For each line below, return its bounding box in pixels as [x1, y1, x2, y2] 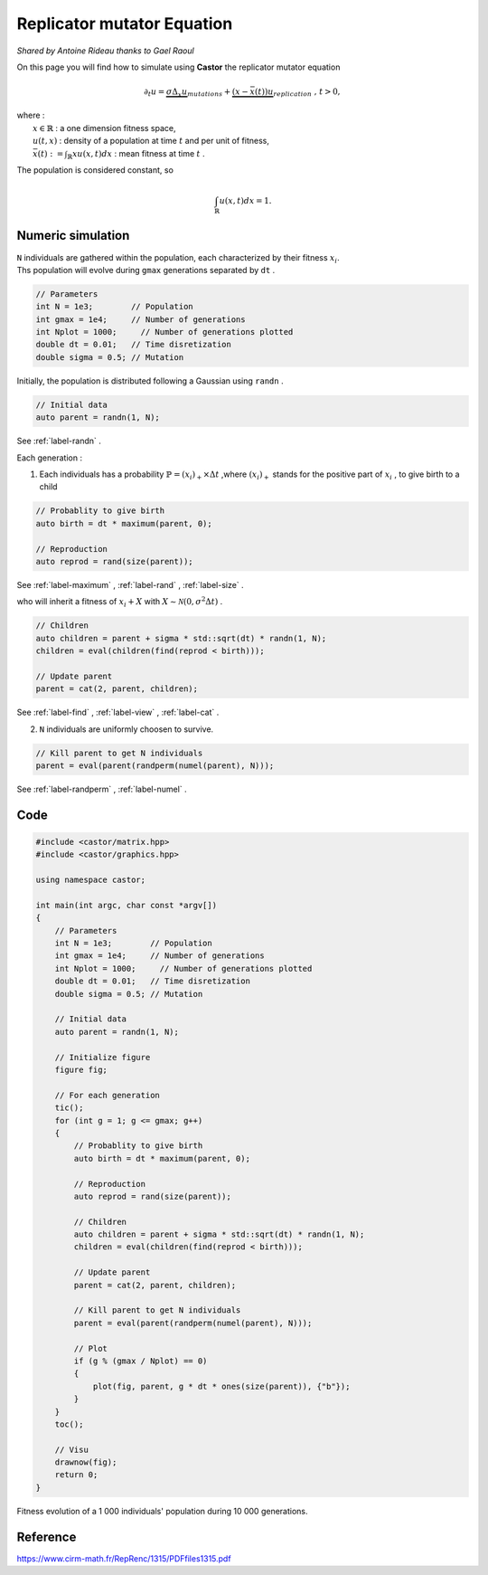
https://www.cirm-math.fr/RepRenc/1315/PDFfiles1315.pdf [16, 1552, 231, 1564]
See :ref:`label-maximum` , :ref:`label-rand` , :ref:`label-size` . [16, 579, 244, 590]
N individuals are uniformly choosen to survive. [39, 724, 214, 735]
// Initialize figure [54, 1052, 151, 1062]
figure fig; [54, 1064, 108, 1075]
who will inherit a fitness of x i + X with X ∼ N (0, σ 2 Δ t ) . [16, 595, 223, 610]
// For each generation [54, 1090, 160, 1100]
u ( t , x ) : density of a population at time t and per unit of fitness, [33, 136, 270, 147]
